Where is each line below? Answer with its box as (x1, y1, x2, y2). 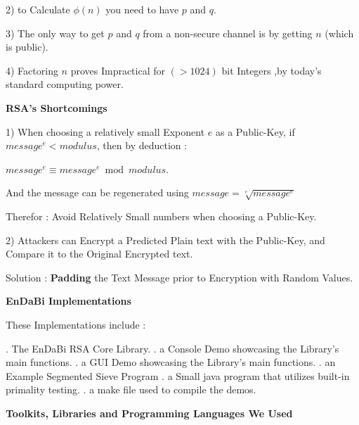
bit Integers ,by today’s (221, 63, 322, 77)
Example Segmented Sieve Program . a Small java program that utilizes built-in (6, 368, 350, 383)
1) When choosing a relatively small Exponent (6, 124, 205, 139)
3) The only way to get (6, 25, 105, 40)
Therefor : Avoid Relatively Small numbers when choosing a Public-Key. (6, 209, 317, 224)
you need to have (105, 2, 179, 16)
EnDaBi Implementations (6, 293, 131, 308)
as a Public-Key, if (215, 124, 295, 139)
